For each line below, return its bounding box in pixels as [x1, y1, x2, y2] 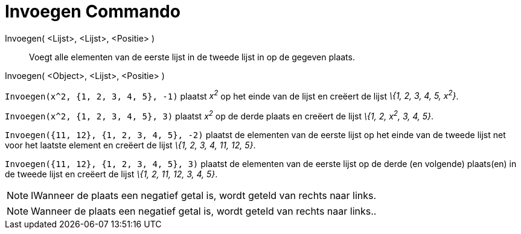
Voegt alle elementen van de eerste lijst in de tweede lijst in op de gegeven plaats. [29, 51, 355, 62]
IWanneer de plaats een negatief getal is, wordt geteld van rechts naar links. [31, 189, 377, 202]
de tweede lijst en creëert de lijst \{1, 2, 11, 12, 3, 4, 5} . [5, 169, 218, 180]
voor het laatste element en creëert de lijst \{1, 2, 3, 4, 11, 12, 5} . [5, 140, 256, 151]
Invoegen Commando [5, 1, 181, 22]
